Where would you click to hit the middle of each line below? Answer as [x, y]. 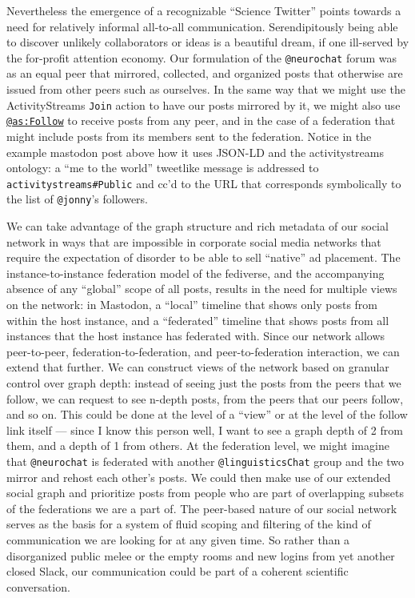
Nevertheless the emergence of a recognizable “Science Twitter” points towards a [204, 10]
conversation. [38, 586]
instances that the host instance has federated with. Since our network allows [196, 336]
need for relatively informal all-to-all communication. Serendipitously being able [202, 26]
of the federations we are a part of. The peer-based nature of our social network [202, 508]
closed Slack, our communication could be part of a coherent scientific [178, 571]
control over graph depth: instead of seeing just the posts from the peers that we [204, 382]
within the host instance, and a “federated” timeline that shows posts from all [198, 320]
